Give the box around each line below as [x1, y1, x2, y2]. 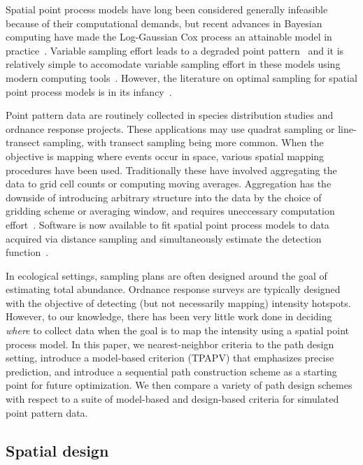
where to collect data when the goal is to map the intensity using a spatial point [6, 323, 349, 338]
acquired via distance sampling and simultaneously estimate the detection [6, 231, 322, 245]
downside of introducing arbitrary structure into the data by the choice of [6, 189, 322, 204]
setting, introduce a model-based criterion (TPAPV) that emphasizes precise [6, 350, 334, 365]
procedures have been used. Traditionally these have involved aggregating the [6, 162, 337, 177]
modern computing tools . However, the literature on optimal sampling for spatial [6, 70, 357, 85]
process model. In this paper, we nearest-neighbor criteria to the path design [6, 336, 334, 351]
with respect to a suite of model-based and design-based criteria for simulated [6, 392, 339, 406]
